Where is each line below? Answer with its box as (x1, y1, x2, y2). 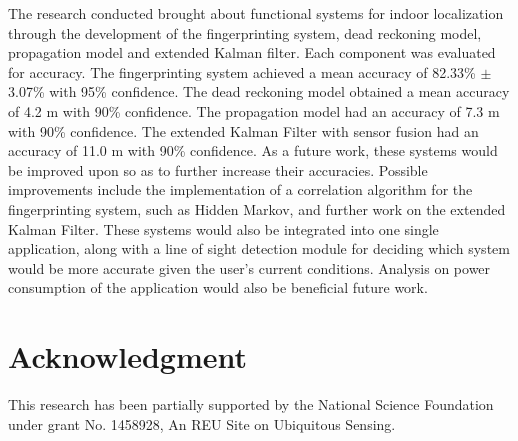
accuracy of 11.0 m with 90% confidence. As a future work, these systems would (8, 140, 498, 161)
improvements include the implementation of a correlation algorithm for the (8, 179, 473, 200)
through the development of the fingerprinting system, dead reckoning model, (8, 22, 482, 43)
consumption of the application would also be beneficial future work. (8, 277, 428, 298)
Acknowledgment (8, 336, 247, 377)
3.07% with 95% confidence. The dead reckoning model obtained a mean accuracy (8, 81, 510, 102)
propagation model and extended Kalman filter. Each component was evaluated (8, 42, 496, 63)
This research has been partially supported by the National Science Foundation (8, 394, 494, 415)
